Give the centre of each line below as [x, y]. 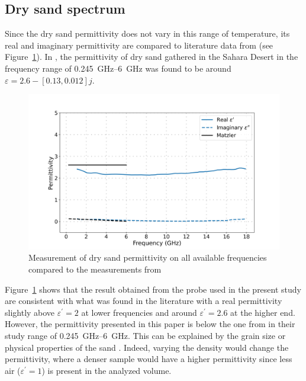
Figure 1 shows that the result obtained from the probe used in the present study [153, 289]
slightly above [30, 312]
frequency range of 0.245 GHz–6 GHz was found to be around [118, 68]
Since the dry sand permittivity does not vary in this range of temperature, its [147, 33]
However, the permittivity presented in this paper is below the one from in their [150, 324]
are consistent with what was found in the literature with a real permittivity [144, 301]
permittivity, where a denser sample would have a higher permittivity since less [149, 359]
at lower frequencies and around [139, 312]
